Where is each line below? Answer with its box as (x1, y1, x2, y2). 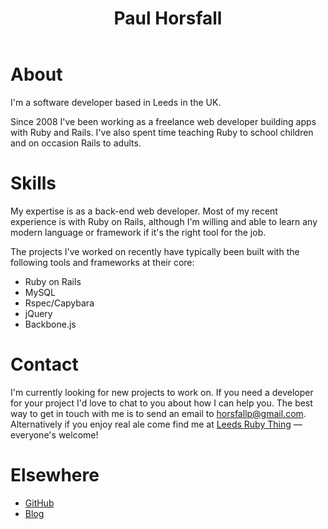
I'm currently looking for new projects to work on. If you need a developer (10, 386, 314, 398)
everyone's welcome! (10, 428, 99, 441)
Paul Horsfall (113, 7, 223, 30)
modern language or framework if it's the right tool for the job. (10, 226, 267, 238)
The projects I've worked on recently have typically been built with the (10, 245, 300, 257)
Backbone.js (24, 318, 77, 330)
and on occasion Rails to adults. (10, 137, 142, 149)
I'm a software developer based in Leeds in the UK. (10, 96, 222, 108)
